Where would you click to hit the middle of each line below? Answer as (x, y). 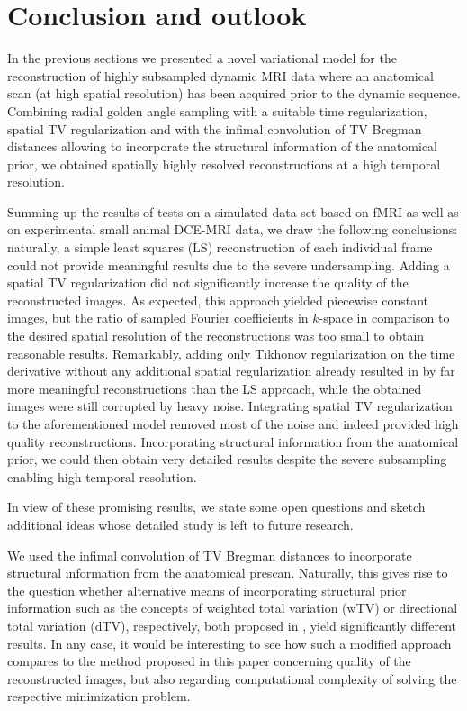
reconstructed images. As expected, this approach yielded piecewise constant (218, 300)
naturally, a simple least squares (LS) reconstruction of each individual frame (220, 247)
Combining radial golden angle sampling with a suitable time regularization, (217, 110)
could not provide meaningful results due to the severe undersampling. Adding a (229, 264)
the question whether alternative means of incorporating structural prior (207, 590)
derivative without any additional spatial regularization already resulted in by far (231, 371)
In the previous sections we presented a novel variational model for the (202, 58)
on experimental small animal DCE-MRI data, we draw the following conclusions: (233, 229)
